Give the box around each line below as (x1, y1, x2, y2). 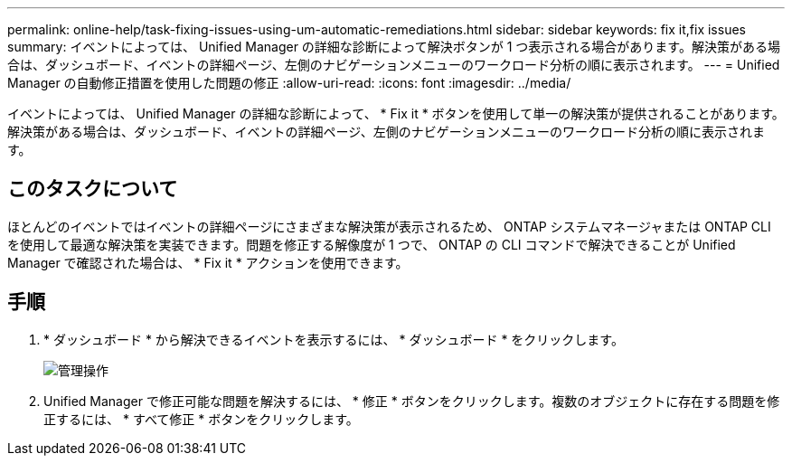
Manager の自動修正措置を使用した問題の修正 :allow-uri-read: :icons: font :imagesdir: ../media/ (7, 75, 571, 90)
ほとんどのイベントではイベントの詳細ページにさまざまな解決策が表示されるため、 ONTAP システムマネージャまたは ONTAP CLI (7, 218, 771, 234)
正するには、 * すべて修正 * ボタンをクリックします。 (43, 411, 359, 427)
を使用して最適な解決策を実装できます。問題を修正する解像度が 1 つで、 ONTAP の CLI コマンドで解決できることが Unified (7, 236, 736, 252)
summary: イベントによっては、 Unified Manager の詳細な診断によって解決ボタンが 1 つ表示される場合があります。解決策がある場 (7, 39, 780, 54)
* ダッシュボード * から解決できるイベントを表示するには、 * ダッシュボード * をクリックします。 (43, 331, 624, 347)
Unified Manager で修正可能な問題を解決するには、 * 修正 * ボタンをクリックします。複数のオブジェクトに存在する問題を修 (43, 392, 780, 409)
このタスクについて (7, 177, 178, 201)
